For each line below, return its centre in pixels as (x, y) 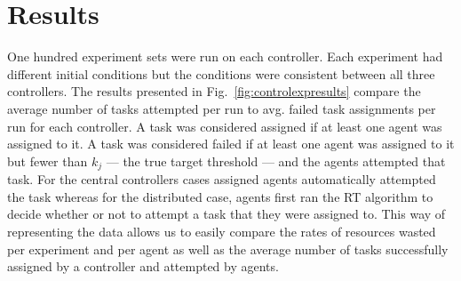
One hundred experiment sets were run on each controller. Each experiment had (225, 56)
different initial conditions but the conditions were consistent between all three (221, 73)
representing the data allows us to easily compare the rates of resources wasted (222, 231)
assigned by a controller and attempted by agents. (143, 266)
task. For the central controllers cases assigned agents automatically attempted (222, 179)
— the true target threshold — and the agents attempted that (276, 161)
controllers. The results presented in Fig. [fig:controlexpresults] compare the (214, 91)
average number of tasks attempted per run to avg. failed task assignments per (222, 108)
